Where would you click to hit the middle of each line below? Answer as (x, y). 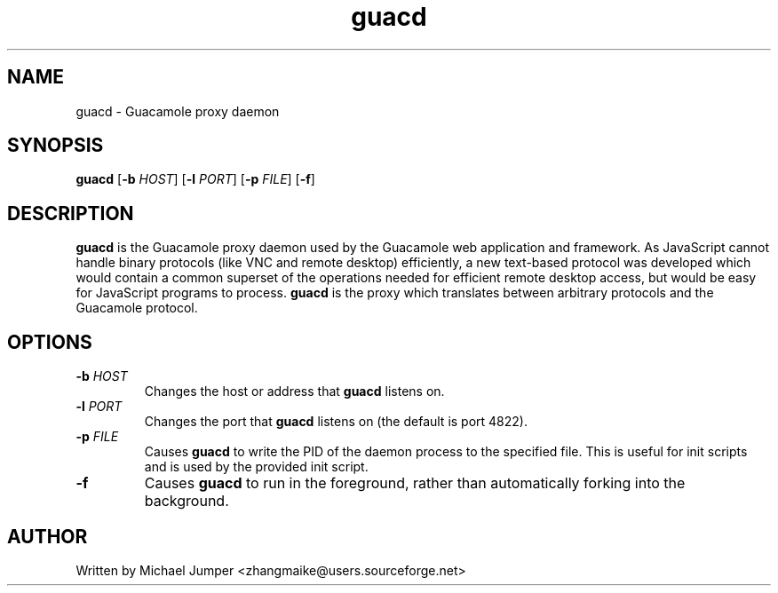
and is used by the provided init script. (256, 467)
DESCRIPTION (71, 213)
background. (187, 501)
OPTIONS (50, 342)
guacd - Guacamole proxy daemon (178, 111)
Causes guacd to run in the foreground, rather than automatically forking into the (415, 483)
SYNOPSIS (56, 146)
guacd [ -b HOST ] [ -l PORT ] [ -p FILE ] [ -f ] (195, 179)
